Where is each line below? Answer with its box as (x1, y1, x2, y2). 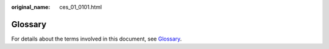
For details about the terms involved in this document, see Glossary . (11, 35, 182, 42)
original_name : (11, 4, 51, 10)
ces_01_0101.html (59, 4, 102, 10)
